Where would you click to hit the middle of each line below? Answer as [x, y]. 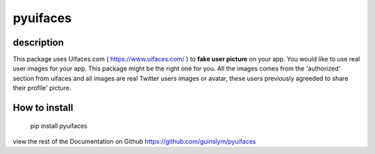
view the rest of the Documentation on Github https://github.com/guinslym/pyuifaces [134, 142]
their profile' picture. [42, 88]
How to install [43, 108]
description [38, 42]
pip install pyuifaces [59, 126]
